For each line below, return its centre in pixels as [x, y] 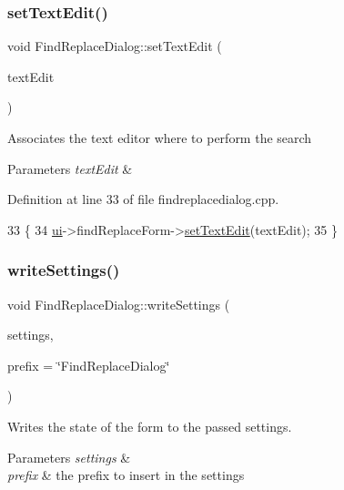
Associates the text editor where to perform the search [160, 138]
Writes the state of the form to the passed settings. [150, 426]
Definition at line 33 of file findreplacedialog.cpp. [143, 199]
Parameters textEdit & [70, 168]
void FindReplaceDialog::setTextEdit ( [115, 46]
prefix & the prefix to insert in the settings [126, 475]
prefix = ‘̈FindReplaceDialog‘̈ [89, 365]
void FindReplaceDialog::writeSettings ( [119, 304]
